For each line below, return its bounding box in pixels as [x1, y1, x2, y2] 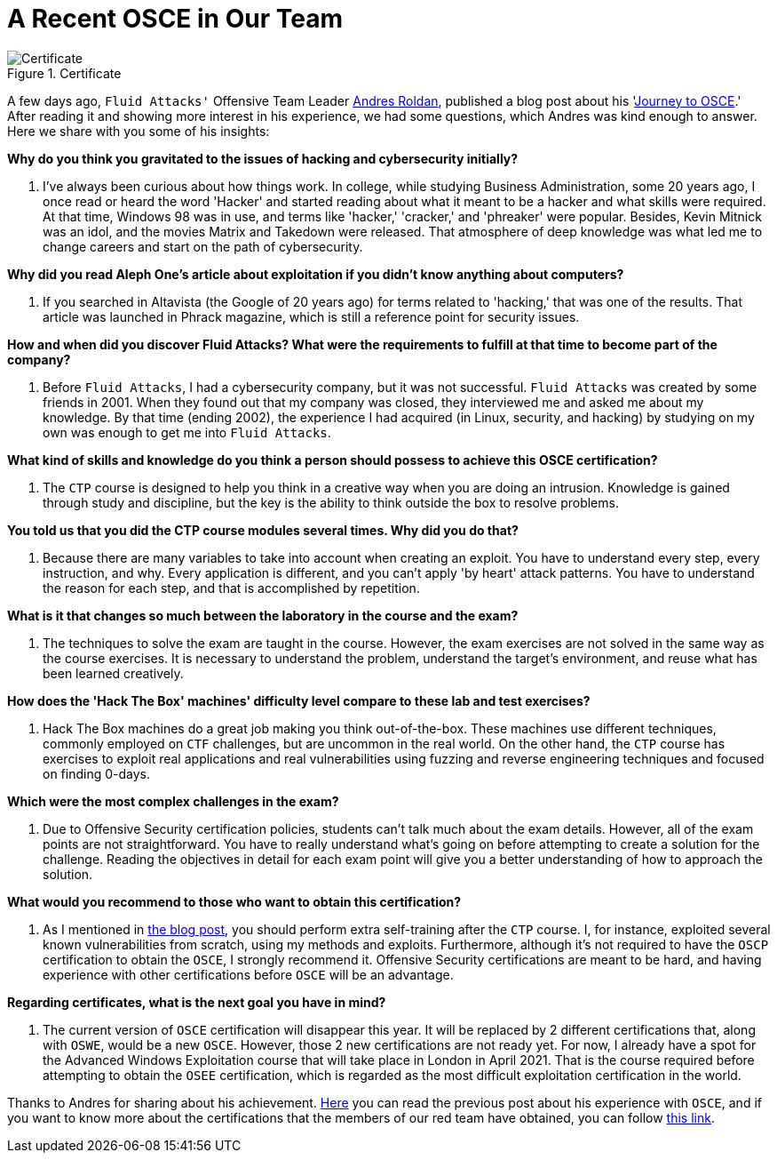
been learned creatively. [43, 665, 184, 681]
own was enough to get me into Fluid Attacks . [43, 424, 331, 440]
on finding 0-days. [43, 765, 150, 781]
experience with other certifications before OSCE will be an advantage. [43, 966, 454, 982]
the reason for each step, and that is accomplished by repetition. [43, 580, 420, 596]
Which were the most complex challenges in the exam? [7, 793, 339, 809]
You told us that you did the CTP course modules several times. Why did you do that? [7, 522, 519, 538]
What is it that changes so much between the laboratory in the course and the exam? [7, 607, 519, 623]
